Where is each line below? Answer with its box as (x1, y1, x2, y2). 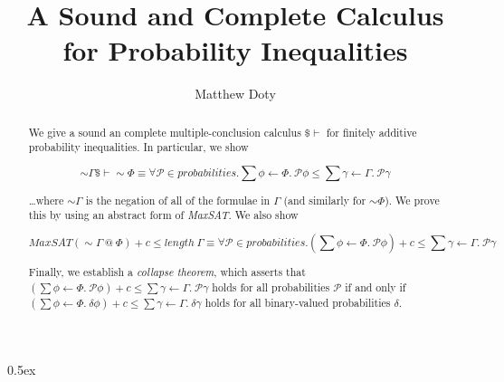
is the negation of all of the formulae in (85, 192, 271, 207)
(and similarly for (283, 192, 366, 207)
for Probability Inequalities (62, 32, 408, 69)
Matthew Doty (195, 84, 276, 103)
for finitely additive (326, 124, 417, 139)
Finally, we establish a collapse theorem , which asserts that (28, 263, 306, 279)
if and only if (345, 279, 406, 294)
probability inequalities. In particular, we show (28, 139, 249, 155)
